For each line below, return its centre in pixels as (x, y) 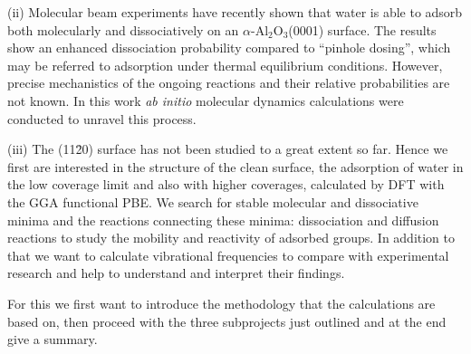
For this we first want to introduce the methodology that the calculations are (221, 303)
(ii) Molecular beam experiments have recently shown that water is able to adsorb (235, 12)
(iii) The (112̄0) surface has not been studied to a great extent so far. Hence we (228, 149)
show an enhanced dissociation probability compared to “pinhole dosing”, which (229, 48)
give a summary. (53, 339)
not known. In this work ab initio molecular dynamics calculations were (206, 100)
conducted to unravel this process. (102, 118)
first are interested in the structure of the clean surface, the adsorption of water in (235, 166)
